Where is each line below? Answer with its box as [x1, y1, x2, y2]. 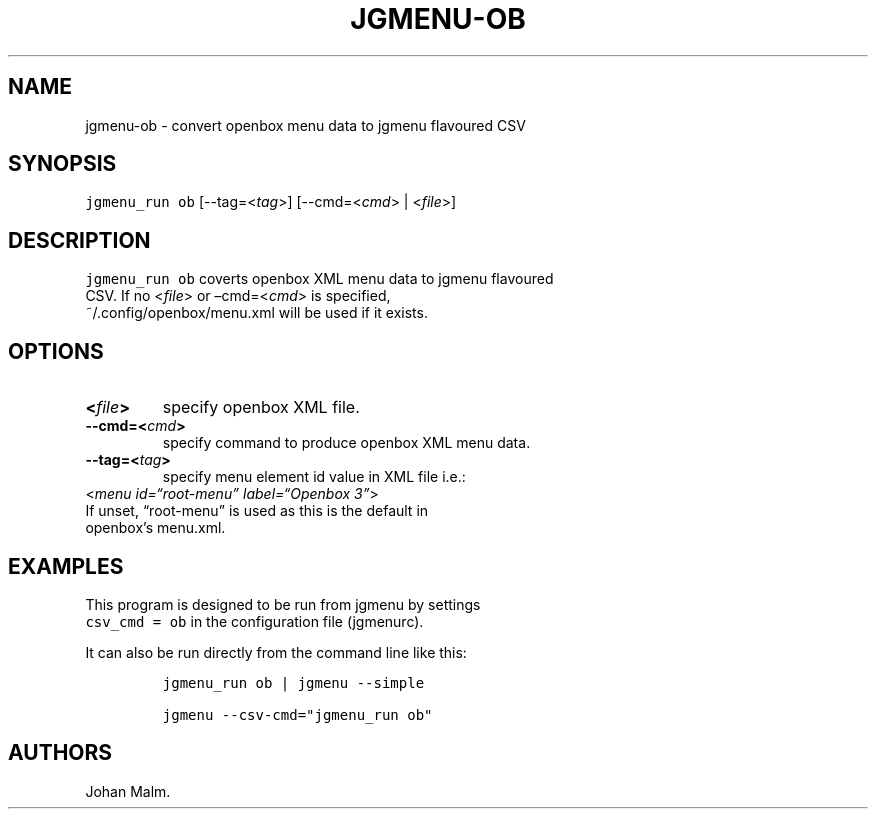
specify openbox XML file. [162, 397, 360, 418]
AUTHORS [8, 740, 113, 766]
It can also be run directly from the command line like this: [85, 643, 467, 661]
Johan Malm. [85, 782, 171, 800]
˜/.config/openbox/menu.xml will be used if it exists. [85, 304, 428, 322]
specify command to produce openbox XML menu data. [162, 434, 531, 452]
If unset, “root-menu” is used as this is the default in [85, 502, 429, 520]
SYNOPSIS [8, 151, 117, 177]
